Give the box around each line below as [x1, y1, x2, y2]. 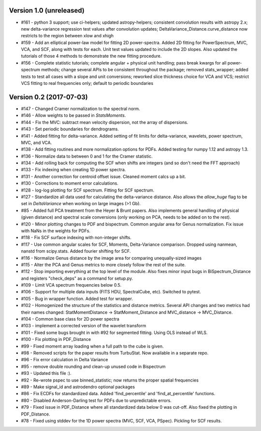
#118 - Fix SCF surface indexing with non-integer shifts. [21, 235, 131, 240]
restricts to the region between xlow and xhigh [21, 33, 114, 39]
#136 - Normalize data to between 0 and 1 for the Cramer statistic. [21, 153, 153, 159]
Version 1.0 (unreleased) [9, 6, 85, 15]
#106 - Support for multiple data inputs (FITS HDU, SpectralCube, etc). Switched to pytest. [21, 289, 201, 295]
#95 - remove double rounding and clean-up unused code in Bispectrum [21, 364, 166, 369]
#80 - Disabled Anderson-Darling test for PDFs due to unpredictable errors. [21, 398, 172, 403]
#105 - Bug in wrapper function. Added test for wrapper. [21, 296, 133, 302]
